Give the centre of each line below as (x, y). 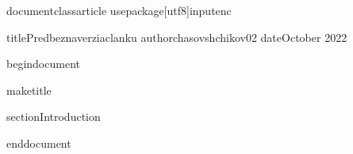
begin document (43, 64)
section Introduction (54, 116)
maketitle (29, 90)
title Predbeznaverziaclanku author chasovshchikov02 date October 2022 (177, 37)
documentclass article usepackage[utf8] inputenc (119, 10)
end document (39, 143)
